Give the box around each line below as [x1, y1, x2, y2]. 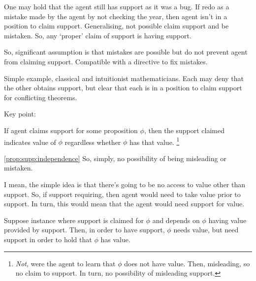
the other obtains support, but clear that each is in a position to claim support [4, 83, 242, 93]
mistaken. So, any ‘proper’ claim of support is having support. [4, 30, 192, 40]
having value [208, 215, 247, 225]
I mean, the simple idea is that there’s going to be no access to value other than [4, 179, 246, 189]
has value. [100, 234, 130, 244]
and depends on [152, 215, 200, 225]
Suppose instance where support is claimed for [4, 215, 144, 225]
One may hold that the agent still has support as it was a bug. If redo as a [4, 1, 229, 11]
